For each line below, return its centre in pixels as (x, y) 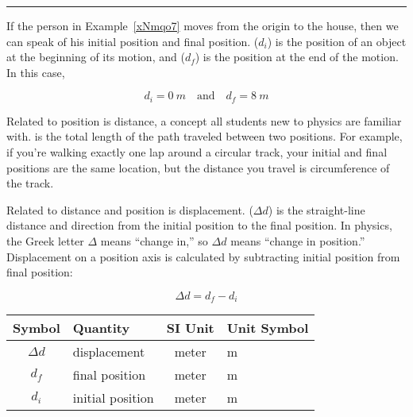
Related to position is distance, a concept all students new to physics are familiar (204, 120)
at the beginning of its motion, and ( (96, 57)
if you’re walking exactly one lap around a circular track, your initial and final (197, 152)
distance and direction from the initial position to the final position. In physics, (199, 225)
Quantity (101, 328)
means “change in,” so (154, 240)
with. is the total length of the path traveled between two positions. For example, (205, 136)
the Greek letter (45, 240)
